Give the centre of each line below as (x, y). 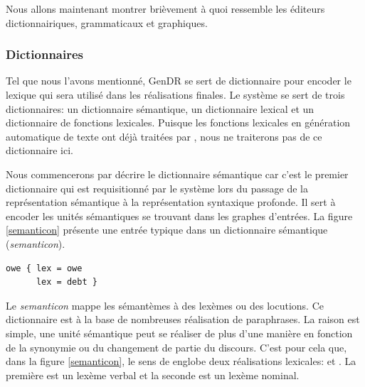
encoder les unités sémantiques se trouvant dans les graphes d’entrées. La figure (179, 216)
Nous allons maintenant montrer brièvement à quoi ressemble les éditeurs (165, 9)
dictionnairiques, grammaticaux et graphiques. (107, 22)
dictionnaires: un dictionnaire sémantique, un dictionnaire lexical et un (160, 108)
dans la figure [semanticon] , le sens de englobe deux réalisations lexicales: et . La (181, 361)
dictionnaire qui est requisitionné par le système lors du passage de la (157, 188)
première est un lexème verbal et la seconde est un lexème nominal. (153, 375)
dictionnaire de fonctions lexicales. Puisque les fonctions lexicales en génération (178, 122)
